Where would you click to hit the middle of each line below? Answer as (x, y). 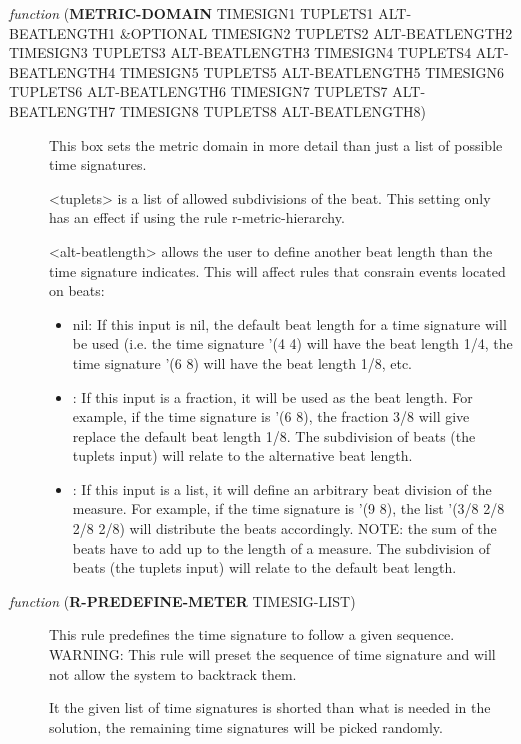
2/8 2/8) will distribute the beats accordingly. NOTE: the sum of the (284, 528)
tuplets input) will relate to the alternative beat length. (242, 455)
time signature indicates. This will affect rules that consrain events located (277, 270)
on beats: (77, 290)
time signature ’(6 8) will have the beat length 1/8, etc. (242, 362)
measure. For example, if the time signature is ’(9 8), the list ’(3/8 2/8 (288, 508)
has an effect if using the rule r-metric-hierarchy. (197, 217)
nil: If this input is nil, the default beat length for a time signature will (289, 323)
